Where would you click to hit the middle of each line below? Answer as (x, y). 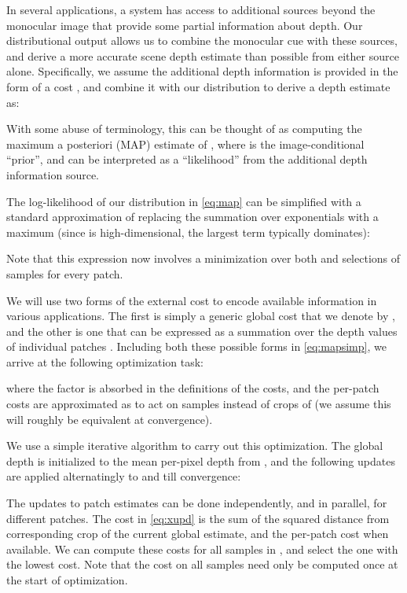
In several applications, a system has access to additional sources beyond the (191, 9)
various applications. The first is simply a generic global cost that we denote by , (201, 316)
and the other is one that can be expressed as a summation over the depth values (202, 331)
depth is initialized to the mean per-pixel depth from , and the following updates (201, 460)
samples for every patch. (65, 273)
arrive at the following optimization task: (105, 361)
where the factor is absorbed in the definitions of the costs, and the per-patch (193, 388)
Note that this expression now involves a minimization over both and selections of (203, 258)
